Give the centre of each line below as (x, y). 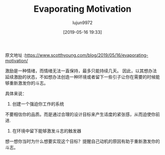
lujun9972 (82, 23)
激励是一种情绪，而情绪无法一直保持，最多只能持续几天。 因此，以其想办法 (81, 71)
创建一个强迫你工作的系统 (38, 103)
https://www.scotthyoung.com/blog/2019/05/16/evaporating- (86, 55)
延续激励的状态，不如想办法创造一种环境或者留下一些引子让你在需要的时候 (80, 77)
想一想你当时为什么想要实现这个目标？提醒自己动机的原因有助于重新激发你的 (82, 141)
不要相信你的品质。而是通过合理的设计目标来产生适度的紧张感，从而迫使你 (80, 114)
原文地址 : (15, 55)
